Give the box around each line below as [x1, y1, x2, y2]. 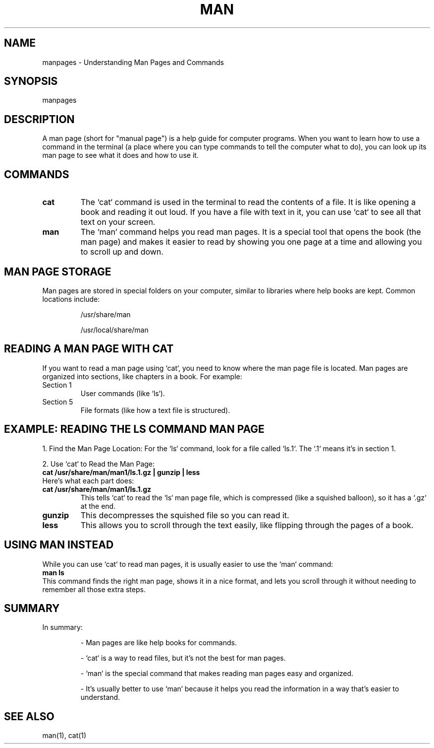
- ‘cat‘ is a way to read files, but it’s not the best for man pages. [80, 654, 286, 663]
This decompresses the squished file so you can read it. [80, 510, 289, 520]
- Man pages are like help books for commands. [80, 638, 237, 647]
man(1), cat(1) [42, 731, 87, 740]
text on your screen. [80, 217, 156, 227]
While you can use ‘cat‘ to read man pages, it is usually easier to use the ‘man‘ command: [42, 559, 333, 568]
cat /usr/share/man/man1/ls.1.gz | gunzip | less [42, 468, 200, 476]
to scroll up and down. [80, 247, 163, 257]
